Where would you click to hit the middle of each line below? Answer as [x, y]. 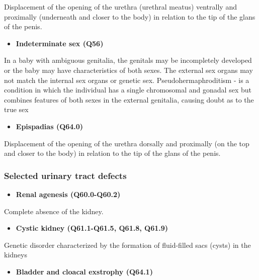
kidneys [16, 255]
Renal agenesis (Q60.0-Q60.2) [68, 194]
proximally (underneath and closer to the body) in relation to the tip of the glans [130, 16]
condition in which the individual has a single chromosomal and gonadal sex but [128, 90]
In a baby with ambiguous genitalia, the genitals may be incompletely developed [128, 60]
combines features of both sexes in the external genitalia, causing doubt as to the [129, 99]
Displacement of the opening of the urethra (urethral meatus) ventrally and [120, 7]
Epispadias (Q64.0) [50, 126]
